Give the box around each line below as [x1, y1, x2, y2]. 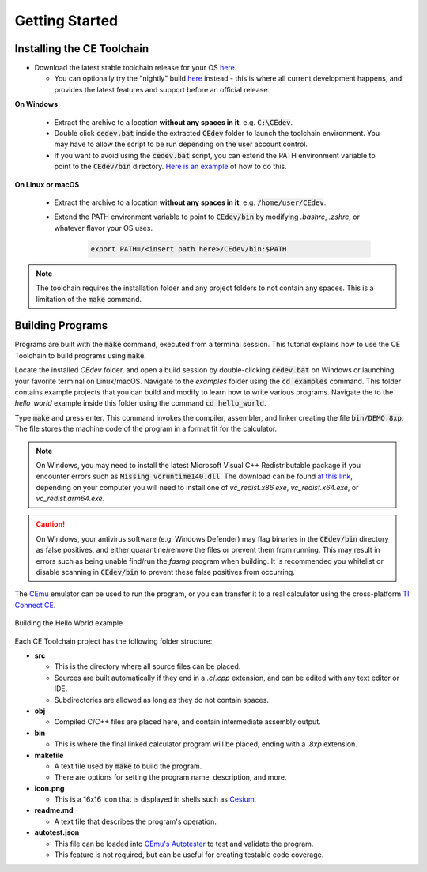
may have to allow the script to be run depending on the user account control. [54, 139, 308, 149]
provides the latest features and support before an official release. [54, 85, 270, 94]
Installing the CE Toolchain [14, 42, 149, 55]
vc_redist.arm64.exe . [36, 494, 105, 504]
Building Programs [14, 319, 108, 332]
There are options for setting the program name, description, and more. [54, 772, 287, 782]
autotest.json [34, 828, 80, 837]
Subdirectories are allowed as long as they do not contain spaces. [54, 695, 269, 704]
